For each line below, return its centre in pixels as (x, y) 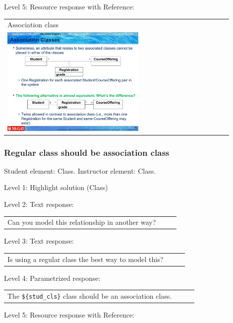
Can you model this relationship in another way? (82, 222)
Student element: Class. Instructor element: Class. (80, 170)
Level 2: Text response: (39, 204)
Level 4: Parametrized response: (52, 278)
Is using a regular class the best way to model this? (86, 259)
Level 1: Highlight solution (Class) (56, 187)
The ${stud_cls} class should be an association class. (90, 296)
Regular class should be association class (87, 152)
